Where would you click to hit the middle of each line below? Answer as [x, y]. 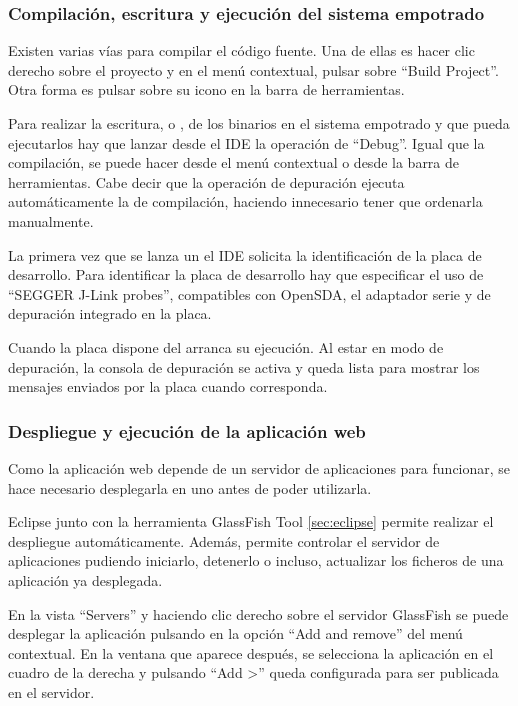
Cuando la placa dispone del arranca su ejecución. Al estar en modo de [226, 346]
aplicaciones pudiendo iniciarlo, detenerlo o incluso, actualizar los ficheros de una [256, 560]
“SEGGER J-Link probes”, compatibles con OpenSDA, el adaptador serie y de [249, 293]
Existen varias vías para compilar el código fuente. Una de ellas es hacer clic [241, 50]
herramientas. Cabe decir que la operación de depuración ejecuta [206, 181]
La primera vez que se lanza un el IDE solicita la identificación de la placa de [245, 254]
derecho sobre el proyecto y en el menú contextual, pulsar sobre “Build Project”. [253, 69]
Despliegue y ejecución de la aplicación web [187, 430]
